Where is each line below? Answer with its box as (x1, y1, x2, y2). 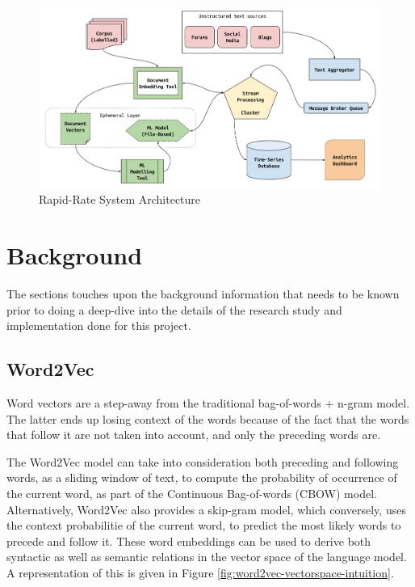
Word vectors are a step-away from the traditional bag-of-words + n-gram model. (6, 394, 410, 411)
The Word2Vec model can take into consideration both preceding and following (6, 453, 399, 470)
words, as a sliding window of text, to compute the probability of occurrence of (6, 469, 397, 486)
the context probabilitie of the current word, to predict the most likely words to (6, 517, 401, 534)
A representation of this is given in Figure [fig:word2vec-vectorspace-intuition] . (6, 564, 394, 581)
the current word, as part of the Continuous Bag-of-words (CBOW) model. (6, 484, 377, 501)
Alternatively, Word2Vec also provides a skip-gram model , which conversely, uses (6, 500, 406, 517)
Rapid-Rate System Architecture (39, 191, 201, 208)
